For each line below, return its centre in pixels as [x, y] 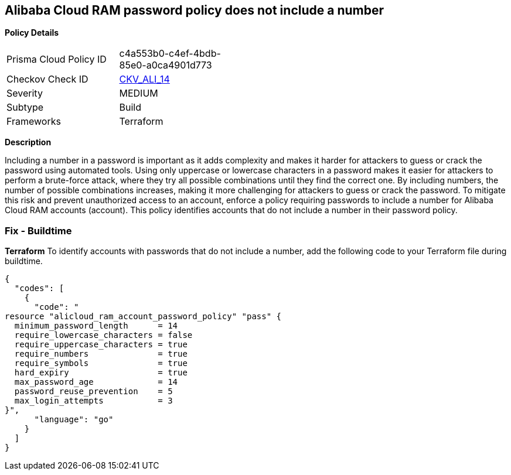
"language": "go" [74, 420]
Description [28, 142]
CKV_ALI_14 [144, 79]
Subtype [25, 107]
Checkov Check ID [47, 79]
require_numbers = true [101, 354]
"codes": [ [39, 288]
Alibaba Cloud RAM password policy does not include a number [195, 10]
